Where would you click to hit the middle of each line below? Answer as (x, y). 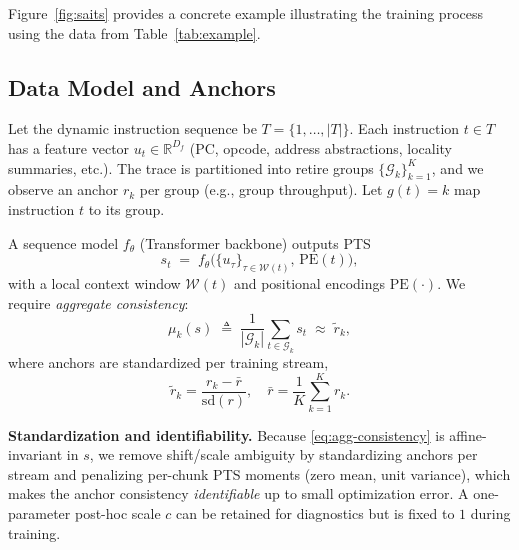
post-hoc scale (117, 513)
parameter (39, 513)
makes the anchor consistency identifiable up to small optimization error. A (238, 493)
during (490, 513)
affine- (468, 434)
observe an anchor (63, 189)
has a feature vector (69, 147)
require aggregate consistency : (98, 302)
